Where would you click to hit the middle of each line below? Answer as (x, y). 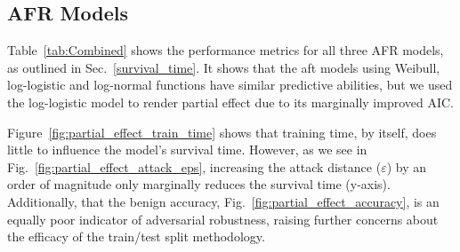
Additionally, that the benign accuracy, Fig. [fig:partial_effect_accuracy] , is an (223, 201)
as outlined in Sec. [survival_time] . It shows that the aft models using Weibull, (224, 67)
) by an (406, 166)
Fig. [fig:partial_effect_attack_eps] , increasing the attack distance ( (194, 166)
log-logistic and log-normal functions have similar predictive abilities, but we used (230, 85)
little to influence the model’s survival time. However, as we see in (187, 150)
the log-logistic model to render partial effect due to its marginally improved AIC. (230, 102)
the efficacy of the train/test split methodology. (136, 236)
